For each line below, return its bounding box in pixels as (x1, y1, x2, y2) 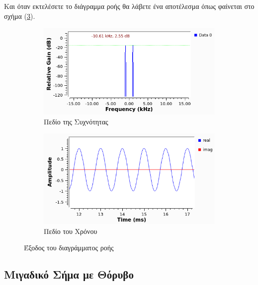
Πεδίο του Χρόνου (44, 226, 97, 236)
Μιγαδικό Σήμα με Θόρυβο (4, 267, 134, 282)
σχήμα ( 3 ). (4, 10, 35, 21)
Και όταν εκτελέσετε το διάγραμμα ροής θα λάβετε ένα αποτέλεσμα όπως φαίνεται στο (4, 1, 255, 11)
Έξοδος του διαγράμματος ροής (24, 242, 114, 253)
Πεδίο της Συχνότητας (44, 116, 108, 126)
